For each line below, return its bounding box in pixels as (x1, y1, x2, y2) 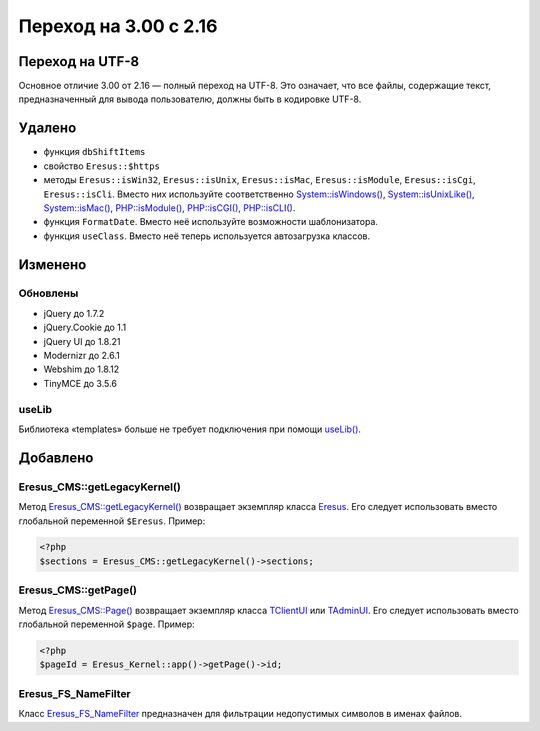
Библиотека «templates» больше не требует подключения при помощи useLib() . (18, 423, 362, 435)
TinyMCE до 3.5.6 (43, 377, 117, 389)
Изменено (18, 256, 87, 273)
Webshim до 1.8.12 (43, 363, 120, 375)
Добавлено (18, 449, 94, 466)
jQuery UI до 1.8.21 (43, 335, 121, 347)
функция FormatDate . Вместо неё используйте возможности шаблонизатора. (43, 216, 379, 228)
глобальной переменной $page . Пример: (18, 618, 195, 630)
